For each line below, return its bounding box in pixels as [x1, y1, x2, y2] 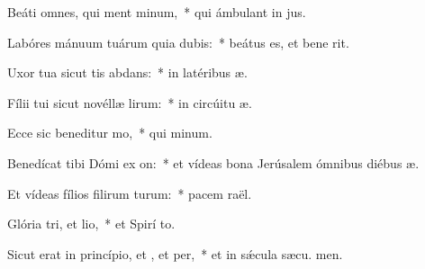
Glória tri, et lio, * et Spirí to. [7, 214, 176, 233]
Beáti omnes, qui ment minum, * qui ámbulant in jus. [7, 3, 306, 21]
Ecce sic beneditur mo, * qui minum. [7, 123, 212, 142]
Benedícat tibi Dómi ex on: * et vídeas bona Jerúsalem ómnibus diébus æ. [7, 153, 420, 172]
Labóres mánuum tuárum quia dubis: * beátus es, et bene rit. [7, 32, 349, 51]
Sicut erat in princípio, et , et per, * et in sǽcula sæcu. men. [7, 244, 343, 263]
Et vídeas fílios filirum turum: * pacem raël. [7, 184, 252, 202]
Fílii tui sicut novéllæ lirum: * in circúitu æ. [7, 93, 252, 112]
